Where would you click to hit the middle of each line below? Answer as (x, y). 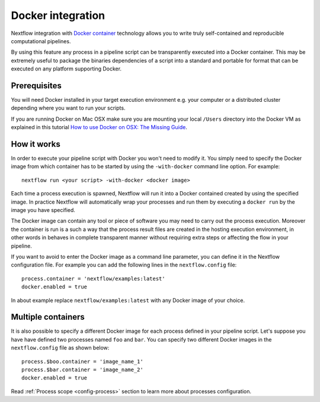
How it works (36, 144)
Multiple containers (48, 317)
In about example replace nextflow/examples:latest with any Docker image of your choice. (128, 300)
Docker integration (58, 15)
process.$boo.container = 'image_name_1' (82, 361)
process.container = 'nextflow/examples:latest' (93, 279)
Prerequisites (36, 86)
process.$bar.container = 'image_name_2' (82, 370)
